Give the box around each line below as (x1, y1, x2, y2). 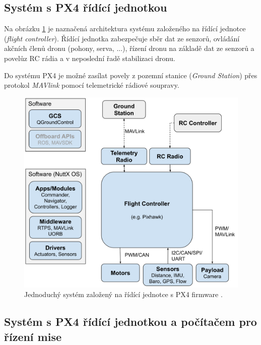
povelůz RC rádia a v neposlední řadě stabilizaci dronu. (4, 52, 175, 63)
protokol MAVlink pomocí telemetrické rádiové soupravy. (4, 80, 179, 90)
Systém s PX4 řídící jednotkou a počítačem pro (4, 314, 257, 329)
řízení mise (4, 328, 62, 344)
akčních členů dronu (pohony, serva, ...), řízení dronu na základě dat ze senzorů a (4, 43, 254, 53)
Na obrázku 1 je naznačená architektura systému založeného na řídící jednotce (4, 23, 246, 34)
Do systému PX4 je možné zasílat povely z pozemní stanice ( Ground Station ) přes (4, 70, 257, 80)
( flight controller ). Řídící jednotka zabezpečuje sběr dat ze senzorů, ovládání (4, 33, 240, 43)
